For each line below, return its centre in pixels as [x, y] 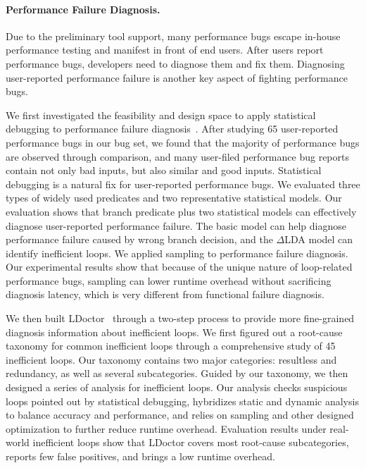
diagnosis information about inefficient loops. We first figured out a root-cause [174, 332]
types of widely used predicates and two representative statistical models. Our [174, 198]
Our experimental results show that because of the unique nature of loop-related [179, 267]
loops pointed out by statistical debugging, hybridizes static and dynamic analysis [182, 401]
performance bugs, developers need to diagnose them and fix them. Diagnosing [175, 63]
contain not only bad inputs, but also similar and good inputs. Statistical [164, 170]
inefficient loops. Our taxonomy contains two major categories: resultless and [171, 359]
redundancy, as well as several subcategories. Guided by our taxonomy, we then [177, 373]
